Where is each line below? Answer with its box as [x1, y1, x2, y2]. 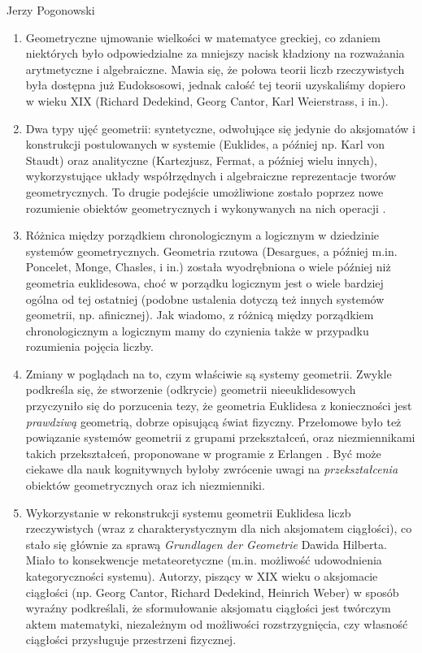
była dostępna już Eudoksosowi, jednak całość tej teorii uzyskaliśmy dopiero [25, 76, 406, 93]
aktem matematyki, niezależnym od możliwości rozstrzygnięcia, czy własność [25, 615, 408, 632]
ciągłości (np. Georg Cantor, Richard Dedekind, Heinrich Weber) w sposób [25, 583, 399, 600]
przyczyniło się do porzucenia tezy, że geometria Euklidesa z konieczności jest [25, 397, 412, 414]
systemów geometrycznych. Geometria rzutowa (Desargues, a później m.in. [25, 242, 398, 259]
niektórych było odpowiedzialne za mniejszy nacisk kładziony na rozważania [25, 45, 405, 62]
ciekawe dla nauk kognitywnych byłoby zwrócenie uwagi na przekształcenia [25, 461, 398, 478]
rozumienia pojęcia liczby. [25, 338, 154, 355]
